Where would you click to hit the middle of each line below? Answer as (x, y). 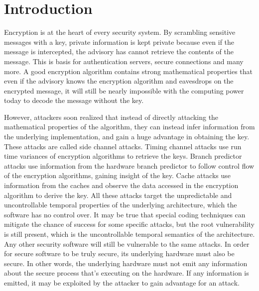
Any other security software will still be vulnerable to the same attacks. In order (127, 243)
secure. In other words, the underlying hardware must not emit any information (126, 263)
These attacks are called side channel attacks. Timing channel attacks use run (123, 146)
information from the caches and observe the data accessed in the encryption (121, 185)
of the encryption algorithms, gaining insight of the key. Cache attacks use (117, 175)
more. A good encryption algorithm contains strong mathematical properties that (129, 71)
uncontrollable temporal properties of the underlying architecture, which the (121, 205)
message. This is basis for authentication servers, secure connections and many (124, 61)
